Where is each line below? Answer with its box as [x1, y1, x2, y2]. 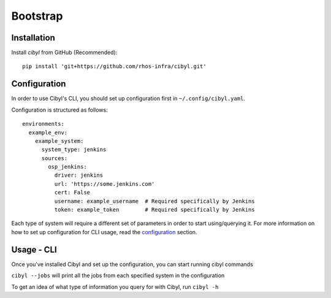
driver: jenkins [54, 172, 104, 179]
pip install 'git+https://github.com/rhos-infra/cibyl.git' [22, 63, 207, 70]
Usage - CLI [11, 244, 58, 254]
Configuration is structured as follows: [11, 106, 108, 113]
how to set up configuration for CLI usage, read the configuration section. [11, 228, 197, 235]
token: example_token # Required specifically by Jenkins [54, 206, 255, 213]
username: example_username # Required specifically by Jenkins [54, 197, 255, 205]
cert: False [54, 189, 91, 196]
